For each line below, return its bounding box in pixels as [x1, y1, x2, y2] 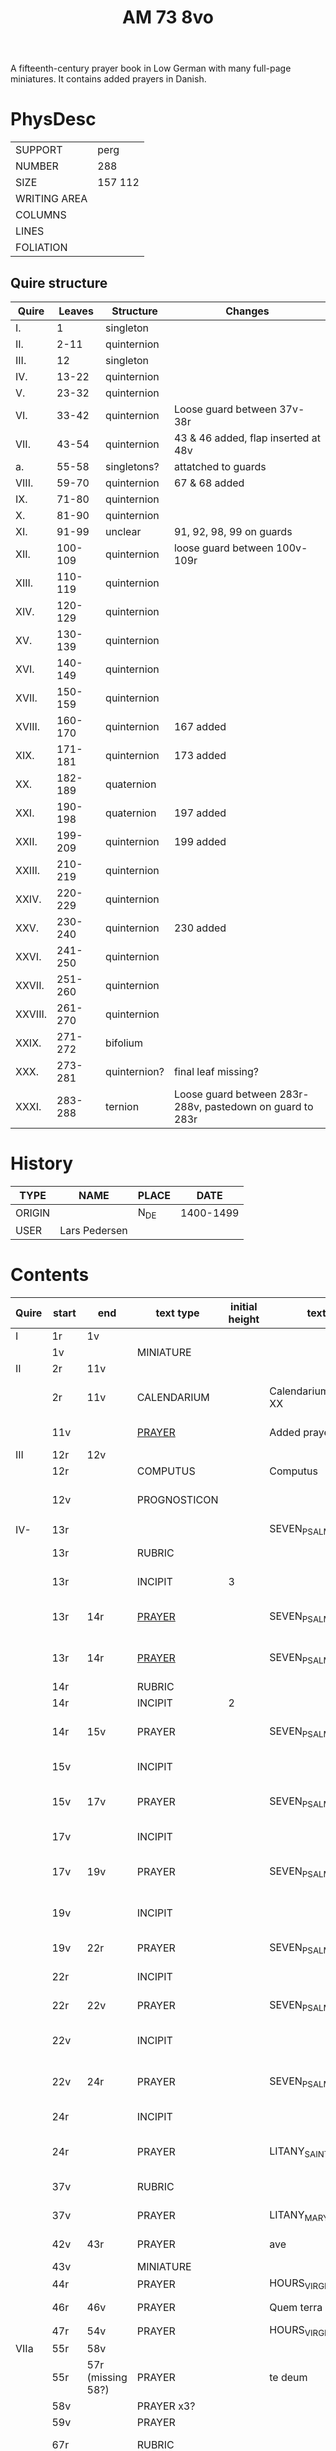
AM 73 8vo [122, 6, 214, 29]
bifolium [105, 1036, 144, 1050]
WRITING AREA [15, 192, 88, 206]
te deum [269, 2370, 308, 2384]
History [10, 1152, 74, 1175]
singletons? [105, 459, 160, 473]
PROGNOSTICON [136, 1493, 219, 1506]
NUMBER [15, 159, 59, 173]
